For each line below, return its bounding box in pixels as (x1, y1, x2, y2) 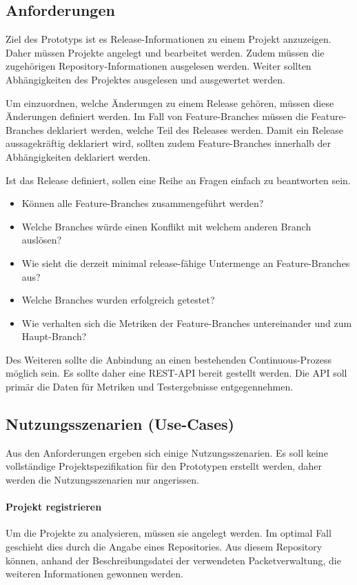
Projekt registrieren (6, 499, 102, 514)
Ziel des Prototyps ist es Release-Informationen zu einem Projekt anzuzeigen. (6, 32, 331, 46)
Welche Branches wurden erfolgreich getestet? (21, 292, 215, 307)
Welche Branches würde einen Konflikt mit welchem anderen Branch (21, 219, 312, 233)
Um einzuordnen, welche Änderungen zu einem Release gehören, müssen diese (6, 95, 334, 110)
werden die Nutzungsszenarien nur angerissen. (6, 473, 199, 487)
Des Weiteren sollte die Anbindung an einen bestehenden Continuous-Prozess (6, 352, 332, 366)
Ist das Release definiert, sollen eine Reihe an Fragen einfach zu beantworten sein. (6, 172, 351, 187)
